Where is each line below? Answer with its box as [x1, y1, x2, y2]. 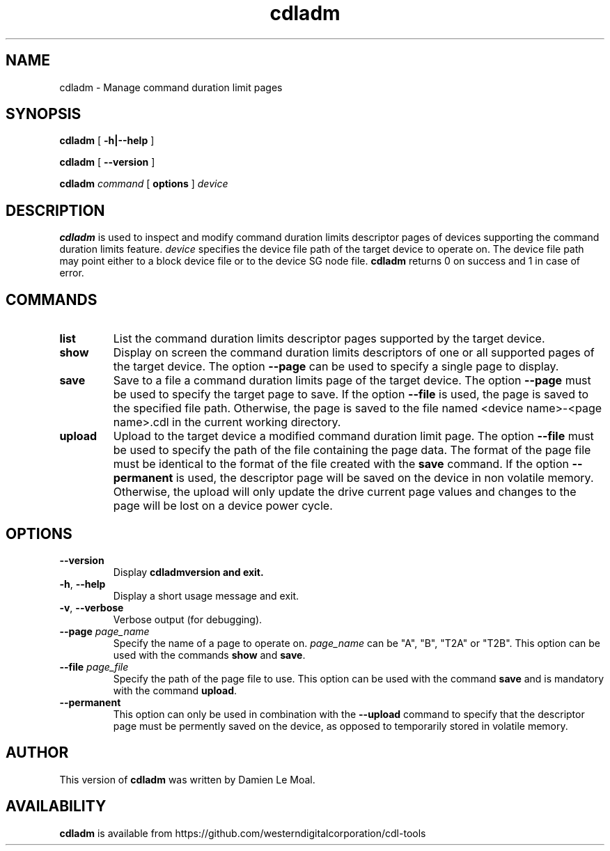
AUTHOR [6, 744, 69, 762]
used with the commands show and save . [113, 648, 306, 661]
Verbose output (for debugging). [113, 613, 263, 625]
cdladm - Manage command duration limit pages [59, 81, 283, 93]
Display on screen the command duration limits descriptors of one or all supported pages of [113, 345, 595, 360]
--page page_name [59, 625, 150, 637]
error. [59, 267, 84, 279]
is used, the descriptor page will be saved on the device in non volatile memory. [175, 471, 594, 485]
